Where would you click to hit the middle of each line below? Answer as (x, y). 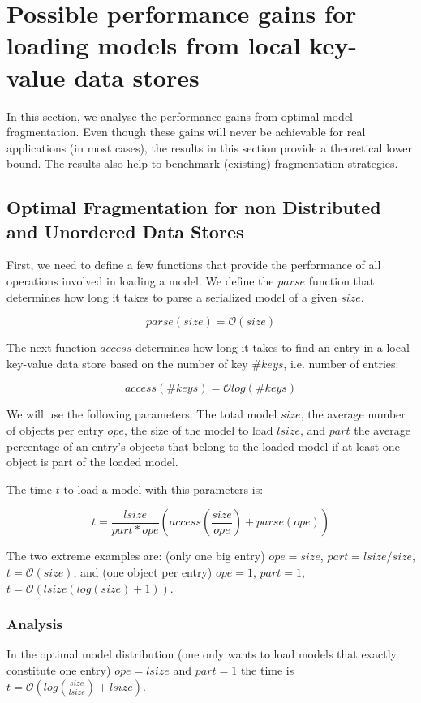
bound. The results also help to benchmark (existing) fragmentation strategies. (202, 163)
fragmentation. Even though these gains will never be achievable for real (186, 132)
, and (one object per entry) (143, 572)
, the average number (353, 414)
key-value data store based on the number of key (127, 363)
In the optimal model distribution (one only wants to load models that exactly (202, 654)
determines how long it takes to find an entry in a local (273, 347)
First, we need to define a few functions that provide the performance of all (194, 265)
